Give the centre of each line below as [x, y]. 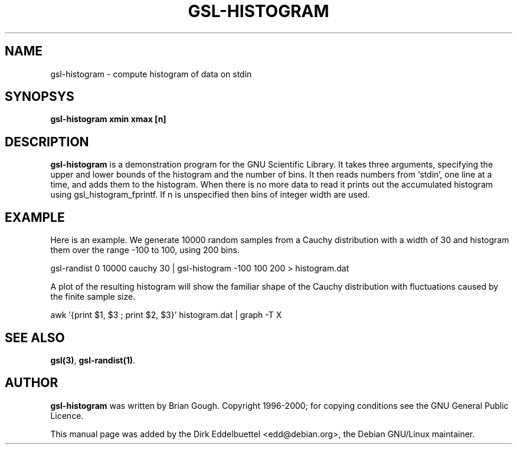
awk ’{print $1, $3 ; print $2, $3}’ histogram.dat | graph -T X [166, 315]
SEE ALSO [35, 337]
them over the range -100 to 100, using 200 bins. [145, 250]
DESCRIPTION [47, 142]
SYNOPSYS [40, 97]
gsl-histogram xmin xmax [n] [108, 119]
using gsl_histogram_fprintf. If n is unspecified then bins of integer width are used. [210, 195]
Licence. [67, 415]
